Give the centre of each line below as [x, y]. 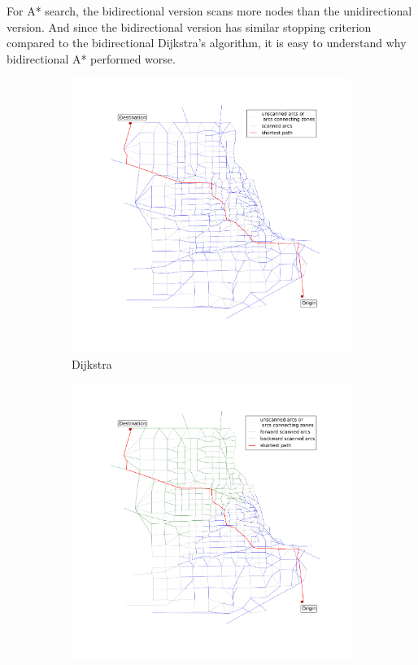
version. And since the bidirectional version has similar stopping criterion [189, 26]
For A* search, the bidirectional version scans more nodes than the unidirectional [209, 11]
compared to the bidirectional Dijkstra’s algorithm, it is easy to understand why [207, 43]
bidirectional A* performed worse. [91, 58]
